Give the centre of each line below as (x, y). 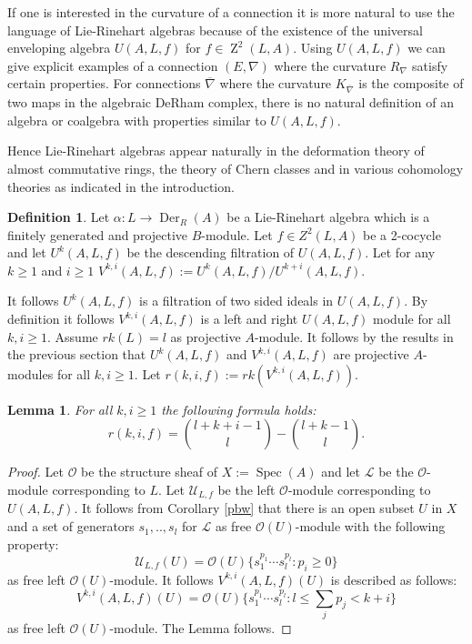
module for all (412, 319)
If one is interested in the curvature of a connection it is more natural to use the (231, 12)
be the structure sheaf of (150, 472)
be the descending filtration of (211, 252)
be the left (246, 490)
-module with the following (370, 526)
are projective (371, 354)
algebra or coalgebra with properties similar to (137, 120)
